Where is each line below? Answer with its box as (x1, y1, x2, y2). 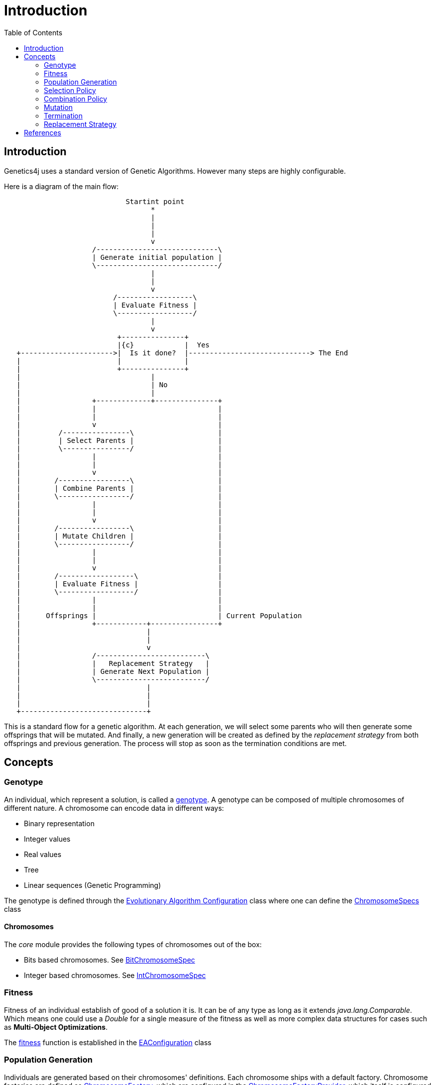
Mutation (44, 103, 73, 111)
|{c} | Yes (117, 340, 210, 349)
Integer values (24, 834, 71, 843)
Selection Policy (44, 86, 96, 95)
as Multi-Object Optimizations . (4, 1022, 108, 1031)
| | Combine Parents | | (16, 484, 222, 492)
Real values (24, 850, 62, 859)
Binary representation (24, 819, 95, 828)
